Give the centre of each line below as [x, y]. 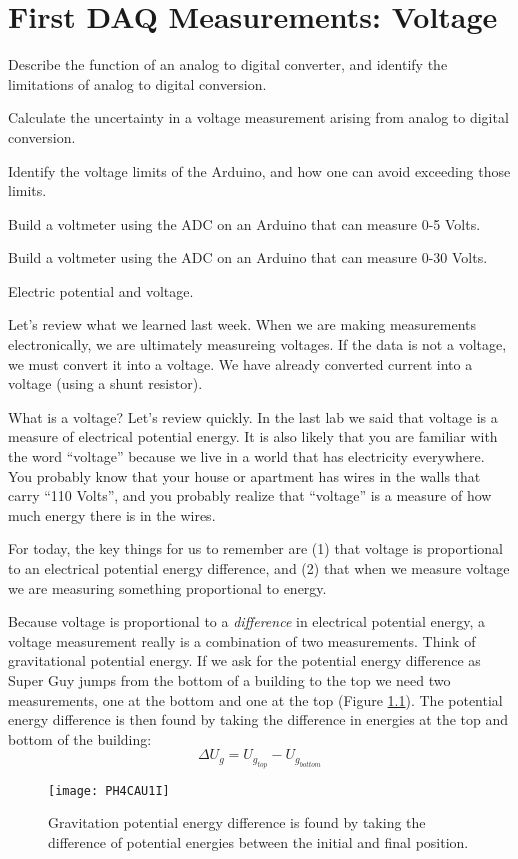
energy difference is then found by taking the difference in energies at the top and [258, 719]
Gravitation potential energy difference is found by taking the [237, 822]
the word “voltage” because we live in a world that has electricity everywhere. [246, 456]
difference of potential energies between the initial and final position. [258, 842]
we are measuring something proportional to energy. [167, 587]
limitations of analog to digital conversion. [137, 83]
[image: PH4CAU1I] [109, 790]
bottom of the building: [80, 738]
